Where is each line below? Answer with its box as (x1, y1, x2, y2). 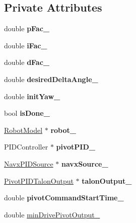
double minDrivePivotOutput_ (4, 209, 100, 219)
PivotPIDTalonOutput (4, 175, 74, 186)
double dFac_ (4, 57, 50, 67)
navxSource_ (61, 158, 108, 169)
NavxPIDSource (4, 158, 53, 169)
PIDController (4, 141, 48, 152)
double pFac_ (4, 23, 50, 34)
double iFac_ (4, 40, 47, 50)
